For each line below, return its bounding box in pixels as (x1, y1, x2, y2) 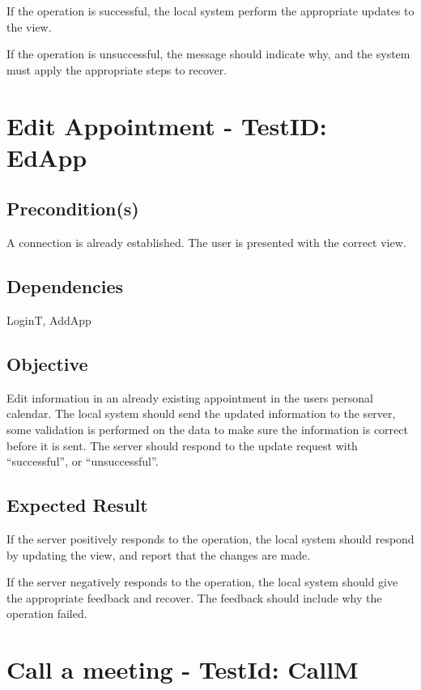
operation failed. (6, 605, 87, 622)
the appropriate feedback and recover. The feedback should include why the (6, 589, 382, 606)
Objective (6, 351, 88, 376)
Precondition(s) (6, 196, 139, 221)
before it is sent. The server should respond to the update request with (6, 437, 358, 454)
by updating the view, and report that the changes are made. (6, 546, 311, 563)
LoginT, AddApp (6, 311, 91, 328)
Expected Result (6, 492, 148, 517)
